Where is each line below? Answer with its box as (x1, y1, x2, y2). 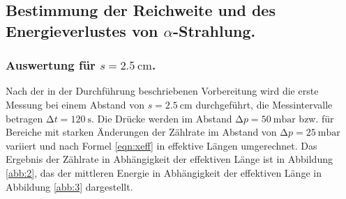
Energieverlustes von (6, 19, 158, 41)
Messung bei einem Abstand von (6, 97, 144, 111)
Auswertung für (6, 56, 96, 74)
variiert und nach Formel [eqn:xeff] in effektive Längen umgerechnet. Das (6, 138, 317, 152)
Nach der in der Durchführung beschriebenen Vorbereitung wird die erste (6, 83, 319, 98)
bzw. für (299, 111, 334, 125)
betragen (6, 111, 43, 125)
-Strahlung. (173, 19, 256, 41)
